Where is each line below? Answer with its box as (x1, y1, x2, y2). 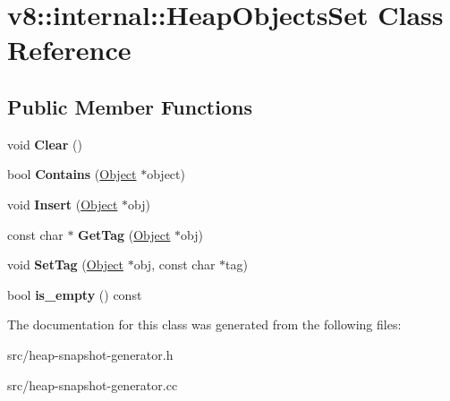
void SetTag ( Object (7, 255, 124, 274)
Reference (7, 31, 132, 68)
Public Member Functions (7, 92, 252, 120)
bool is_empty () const (7, 285, 142, 303)
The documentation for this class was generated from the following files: (7, 315, 402, 334)
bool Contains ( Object (7, 165, 137, 183)
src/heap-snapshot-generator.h (7, 345, 174, 363)
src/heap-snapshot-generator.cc (7, 375, 178, 394)
